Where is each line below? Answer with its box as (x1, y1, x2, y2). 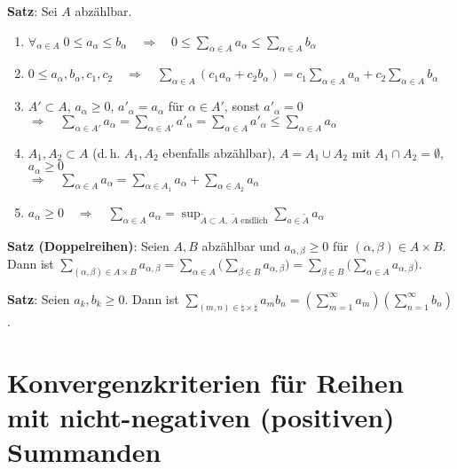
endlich (240, 215, 268, 225)
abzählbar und (201, 236, 280, 254)
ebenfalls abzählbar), (162, 143, 276, 161)
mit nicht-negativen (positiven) (7, 398, 395, 434)
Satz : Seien (7, 289, 70, 308)
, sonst (224, 97, 260, 115)
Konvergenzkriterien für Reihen (7, 363, 404, 400)
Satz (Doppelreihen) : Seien (7, 236, 169, 254)
